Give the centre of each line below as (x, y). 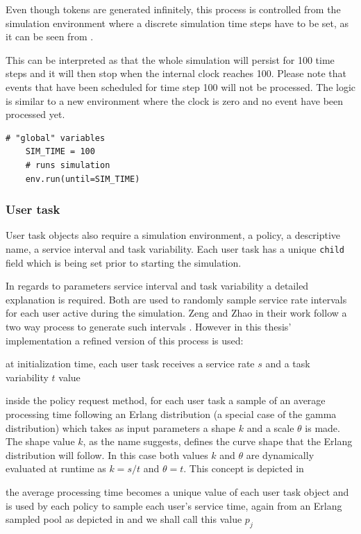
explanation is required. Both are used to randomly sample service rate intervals (176, 299)
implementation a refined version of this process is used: (125, 340)
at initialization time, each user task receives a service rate (130, 364)
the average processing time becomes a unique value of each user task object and (177, 491)
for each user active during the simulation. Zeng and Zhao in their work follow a (176, 313)
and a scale (270, 427)
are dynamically (280, 454)
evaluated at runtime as (56, 468)
